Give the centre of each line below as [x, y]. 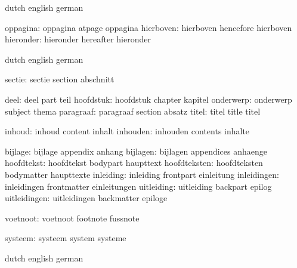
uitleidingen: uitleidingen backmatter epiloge [86, 198]
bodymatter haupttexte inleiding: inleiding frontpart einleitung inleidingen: [142, 174]
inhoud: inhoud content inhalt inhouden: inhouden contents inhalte [127, 131]
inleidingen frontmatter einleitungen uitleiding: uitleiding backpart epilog [138, 186]
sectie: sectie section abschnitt [60, 79]
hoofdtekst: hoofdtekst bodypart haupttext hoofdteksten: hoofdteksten [134, 163]
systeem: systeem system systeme [66, 238]
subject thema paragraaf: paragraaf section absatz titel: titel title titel [133, 111]
